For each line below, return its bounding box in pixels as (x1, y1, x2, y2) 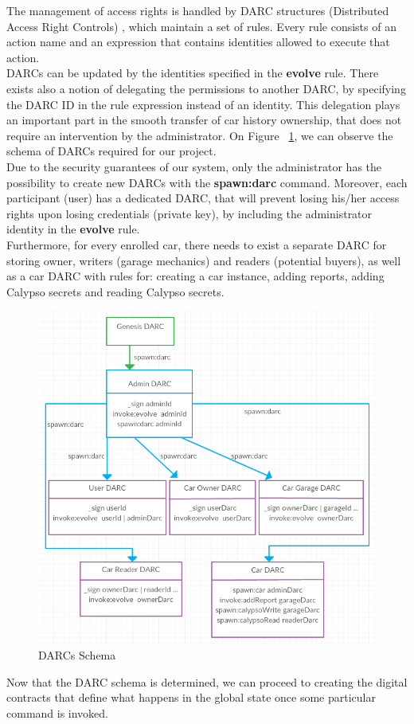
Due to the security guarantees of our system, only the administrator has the (6, 158, 382, 174)
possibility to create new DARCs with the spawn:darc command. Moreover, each (6, 174, 408, 190)
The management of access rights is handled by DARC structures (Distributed (6, 2, 389, 18)
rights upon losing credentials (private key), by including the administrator (6, 205, 373, 221)
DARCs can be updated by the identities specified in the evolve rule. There (6, 65, 379, 81)
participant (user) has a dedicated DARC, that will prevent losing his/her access (6, 190, 400, 206)
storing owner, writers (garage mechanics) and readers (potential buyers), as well (6, 252, 401, 268)
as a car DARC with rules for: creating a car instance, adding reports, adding (6, 268, 385, 284)
